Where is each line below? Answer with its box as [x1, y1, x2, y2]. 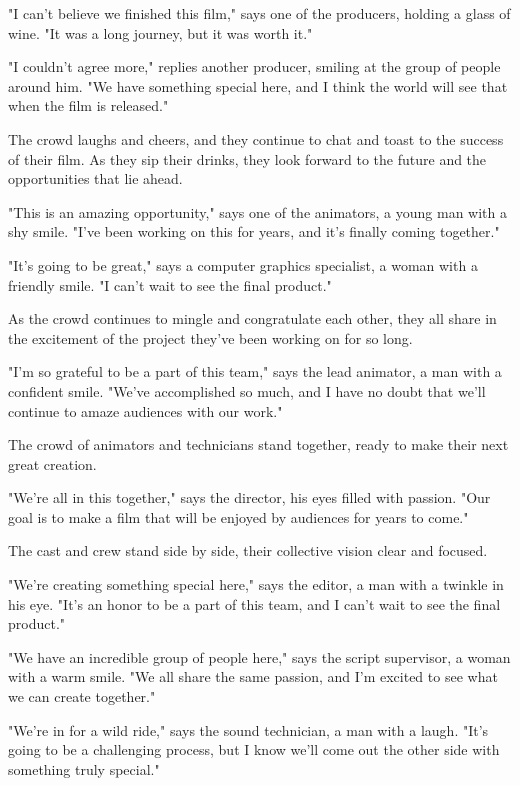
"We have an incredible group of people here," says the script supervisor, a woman [8, 646, 511, 667]
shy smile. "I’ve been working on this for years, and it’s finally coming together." [8, 221, 500, 242]
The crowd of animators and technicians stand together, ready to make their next [8, 434, 509, 455]
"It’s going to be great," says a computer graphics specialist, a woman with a [8, 254, 478, 275]
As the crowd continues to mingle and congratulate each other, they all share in [8, 308, 497, 329]
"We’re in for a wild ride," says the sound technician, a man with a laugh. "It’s [8, 719, 489, 740]
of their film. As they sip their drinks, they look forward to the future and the [8, 148, 487, 169]
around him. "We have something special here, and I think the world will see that [8, 75, 508, 96]
